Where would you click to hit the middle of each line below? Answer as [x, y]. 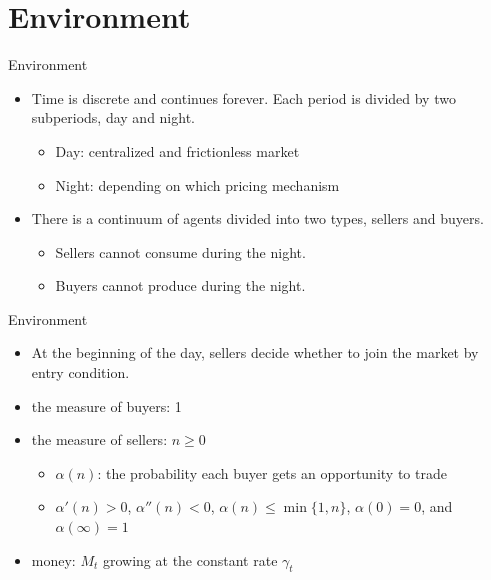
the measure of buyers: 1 [106, 405]
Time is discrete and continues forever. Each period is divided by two [243, 97]
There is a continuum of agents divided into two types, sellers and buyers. [257, 218]
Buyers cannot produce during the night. [180, 285]
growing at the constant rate [190, 559]
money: [53, 559]
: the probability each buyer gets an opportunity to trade [272, 472]
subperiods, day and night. [113, 117]
